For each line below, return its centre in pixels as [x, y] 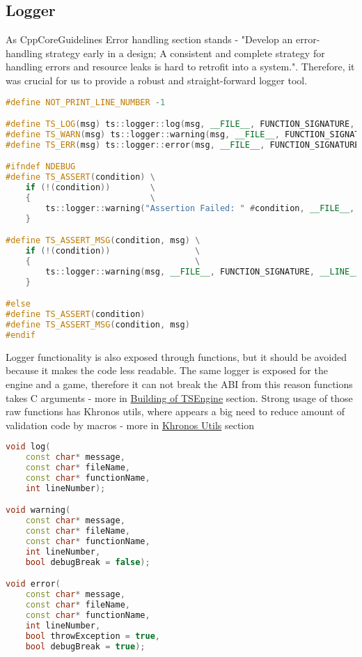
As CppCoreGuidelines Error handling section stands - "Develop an [149, 39]
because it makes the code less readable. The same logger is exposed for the [167, 370]
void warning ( [38, 510]
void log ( [28, 447]
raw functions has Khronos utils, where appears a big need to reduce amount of [175, 411]
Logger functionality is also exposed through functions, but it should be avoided [176, 356]
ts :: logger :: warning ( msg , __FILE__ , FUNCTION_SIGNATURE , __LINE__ [203, 271]
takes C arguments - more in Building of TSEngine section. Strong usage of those [179, 397]
